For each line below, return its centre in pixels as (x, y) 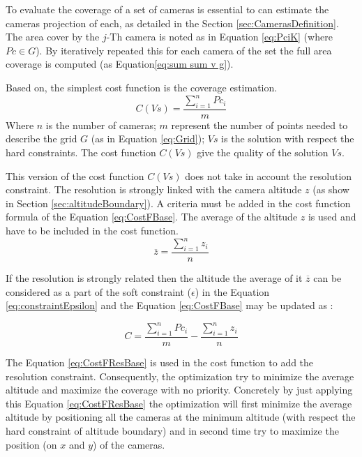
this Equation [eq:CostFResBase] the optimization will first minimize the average (179, 403)
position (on (31, 444)
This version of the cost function (75, 175)
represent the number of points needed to (259, 125)
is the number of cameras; (101, 125)
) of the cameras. (129, 444)
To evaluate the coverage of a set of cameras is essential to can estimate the (167, 9)
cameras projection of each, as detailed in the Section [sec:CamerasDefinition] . (172, 23)
